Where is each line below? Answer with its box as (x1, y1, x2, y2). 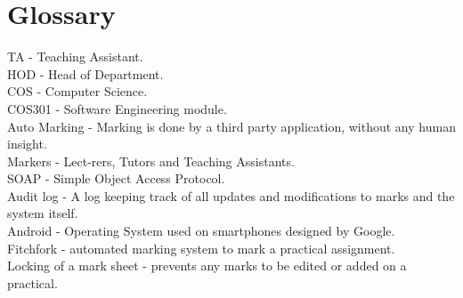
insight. (7, 134, 47, 153)
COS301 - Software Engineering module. (7, 99, 227, 117)
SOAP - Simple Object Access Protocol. (7, 169, 225, 188)
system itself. (7, 204, 78, 222)
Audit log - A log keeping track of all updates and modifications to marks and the (7, 186, 455, 205)
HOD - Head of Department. (7, 64, 164, 83)
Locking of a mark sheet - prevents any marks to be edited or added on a (7, 256, 407, 275)
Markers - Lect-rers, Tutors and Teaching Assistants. (7, 151, 295, 170)
